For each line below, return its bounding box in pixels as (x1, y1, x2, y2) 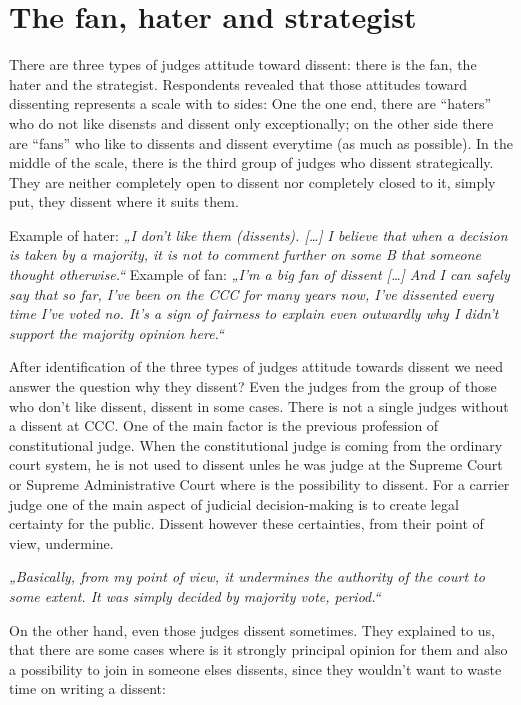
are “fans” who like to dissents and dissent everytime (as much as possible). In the (9, 132, 513, 153)
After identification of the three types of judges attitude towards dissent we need (9, 356, 503, 377)
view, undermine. (9, 532, 114, 553)
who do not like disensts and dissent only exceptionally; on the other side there (9, 112, 494, 133)
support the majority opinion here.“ (9, 322, 224, 343)
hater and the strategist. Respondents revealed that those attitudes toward (9, 73, 468, 94)
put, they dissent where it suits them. (9, 191, 239, 212)
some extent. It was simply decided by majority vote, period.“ (9, 585, 381, 606)
